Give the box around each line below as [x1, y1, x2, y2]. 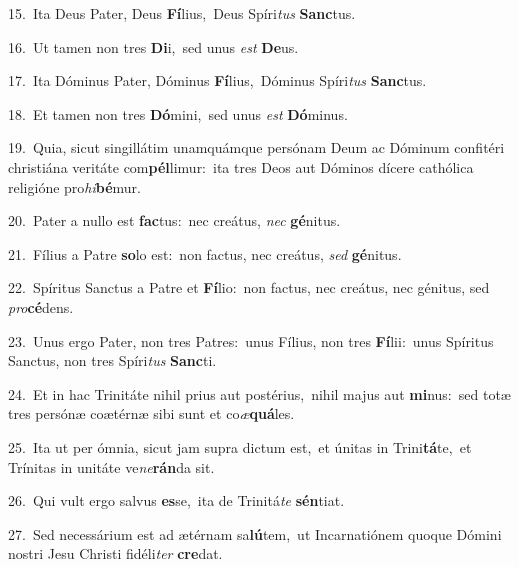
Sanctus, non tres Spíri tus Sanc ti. [8, 350, 217, 371]
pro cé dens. [8, 296, 74, 317]
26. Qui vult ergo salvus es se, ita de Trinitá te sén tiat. [8, 490, 345, 511]
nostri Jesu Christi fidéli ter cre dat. [8, 543, 223, 564]
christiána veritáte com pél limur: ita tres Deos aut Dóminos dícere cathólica [8, 156, 474, 177]
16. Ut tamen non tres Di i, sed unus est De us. [8, 36, 299, 57]
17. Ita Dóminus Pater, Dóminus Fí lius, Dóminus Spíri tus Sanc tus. [8, 70, 427, 91]
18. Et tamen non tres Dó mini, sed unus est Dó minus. [8, 103, 348, 124]
